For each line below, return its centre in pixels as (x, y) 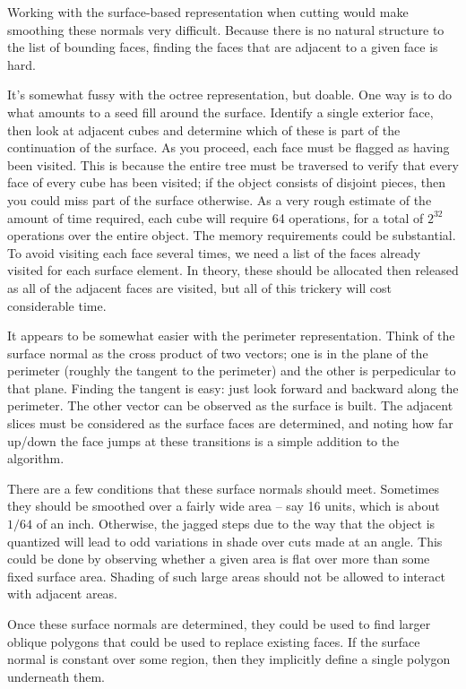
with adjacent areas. (63, 594)
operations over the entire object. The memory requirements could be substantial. (232, 235)
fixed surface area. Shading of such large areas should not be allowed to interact (226, 576)
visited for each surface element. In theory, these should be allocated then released (233, 270)
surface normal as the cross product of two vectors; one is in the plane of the (218, 353)
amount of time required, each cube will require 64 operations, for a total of (216, 217)
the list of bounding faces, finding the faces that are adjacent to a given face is (223, 47)
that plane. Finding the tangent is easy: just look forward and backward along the (233, 388)
